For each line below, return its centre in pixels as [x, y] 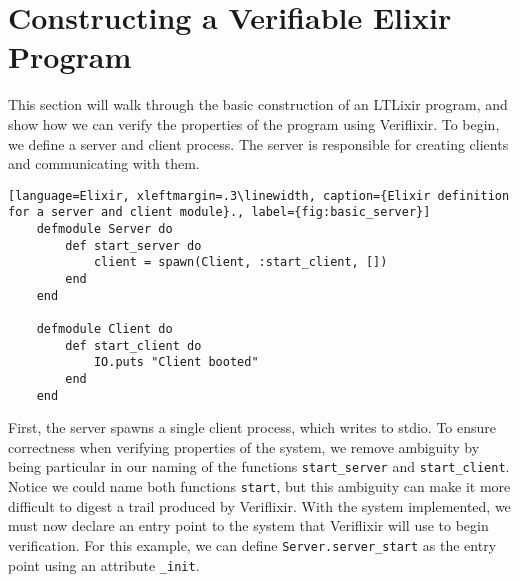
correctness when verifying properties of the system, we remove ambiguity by [244, 446]
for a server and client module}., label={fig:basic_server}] [219, 212]
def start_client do [133, 345]
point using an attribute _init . [104, 564]
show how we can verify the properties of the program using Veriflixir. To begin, [254, 123]
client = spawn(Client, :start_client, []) [240, 262]
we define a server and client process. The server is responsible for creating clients [258, 143]
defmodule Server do [104, 229]
